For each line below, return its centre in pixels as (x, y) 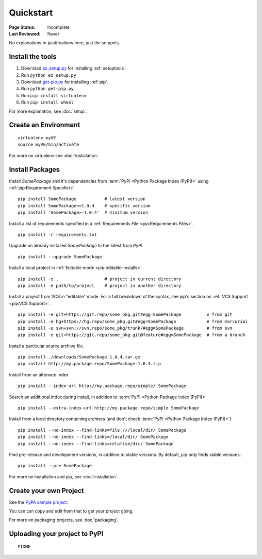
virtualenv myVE (37, 138)
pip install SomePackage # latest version (82, 199)
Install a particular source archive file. (47, 346)
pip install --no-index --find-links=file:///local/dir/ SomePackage (102, 430)
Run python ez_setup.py (49, 75)
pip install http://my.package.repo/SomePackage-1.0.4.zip (89, 364)
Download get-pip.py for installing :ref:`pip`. (65, 82)
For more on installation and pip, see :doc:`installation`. (64, 476)
